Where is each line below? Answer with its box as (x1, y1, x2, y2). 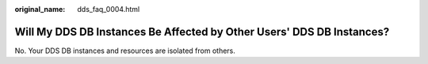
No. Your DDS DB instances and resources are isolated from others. (14, 46, 235, 55)
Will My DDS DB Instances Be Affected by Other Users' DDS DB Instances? (14, 24, 390, 39)
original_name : (14, 5, 66, 13)
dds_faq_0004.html (77, 5, 140, 13)
